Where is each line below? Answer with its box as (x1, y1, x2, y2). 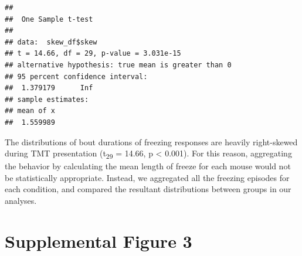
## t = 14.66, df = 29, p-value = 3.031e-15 (5, 49, 181, 58)
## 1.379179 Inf (5, 84, 93, 93)
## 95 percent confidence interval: (5, 72, 148, 81)
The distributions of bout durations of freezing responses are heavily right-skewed (5, 135, 298, 148)
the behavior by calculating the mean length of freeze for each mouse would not (5, 160, 291, 172)
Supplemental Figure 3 (5, 228, 192, 252)
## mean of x (5, 107, 55, 115)
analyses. (5, 194, 37, 207)
